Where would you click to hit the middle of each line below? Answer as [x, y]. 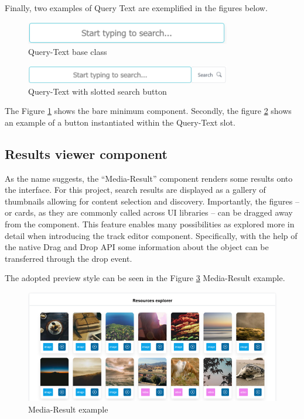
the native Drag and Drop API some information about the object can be [137, 247]
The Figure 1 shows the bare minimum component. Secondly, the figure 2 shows [148, 111]
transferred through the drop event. [69, 258]
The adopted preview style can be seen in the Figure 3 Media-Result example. [145, 278]
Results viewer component [86, 153]
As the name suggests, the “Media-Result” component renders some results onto [149, 178]
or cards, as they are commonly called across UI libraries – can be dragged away [149, 212]
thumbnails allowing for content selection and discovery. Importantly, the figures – [152, 201]
